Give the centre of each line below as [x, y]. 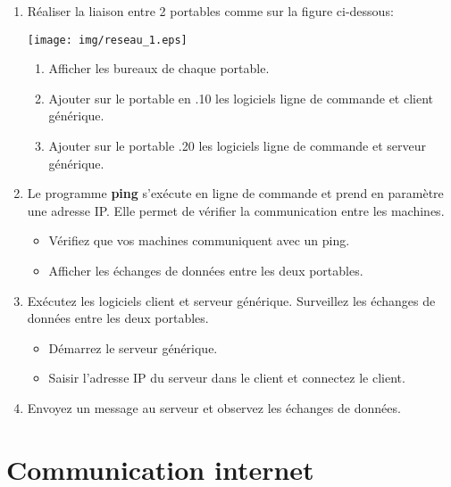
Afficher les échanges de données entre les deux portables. [206, 270]
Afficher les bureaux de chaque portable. [159, 68]
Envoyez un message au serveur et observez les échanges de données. [214, 407]
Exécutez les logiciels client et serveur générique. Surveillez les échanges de [231, 300]
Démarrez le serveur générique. [133, 347]
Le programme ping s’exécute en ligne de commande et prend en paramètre [235, 193]
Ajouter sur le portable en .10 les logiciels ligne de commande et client [241, 98]
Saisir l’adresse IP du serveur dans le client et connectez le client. [227, 378]
